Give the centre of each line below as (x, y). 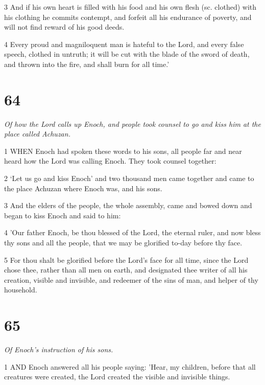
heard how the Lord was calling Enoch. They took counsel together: (110, 161)
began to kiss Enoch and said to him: (63, 215)
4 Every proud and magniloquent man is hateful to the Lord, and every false (124, 44)
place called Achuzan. (37, 134)
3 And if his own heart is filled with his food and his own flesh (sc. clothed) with (130, 7)
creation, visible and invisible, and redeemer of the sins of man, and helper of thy (131, 279)
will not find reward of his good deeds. (64, 27)
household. (21, 290)
